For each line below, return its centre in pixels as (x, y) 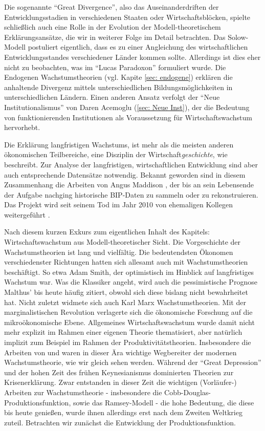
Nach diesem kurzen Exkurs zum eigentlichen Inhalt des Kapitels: (107, 232)
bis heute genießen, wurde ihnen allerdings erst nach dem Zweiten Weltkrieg (123, 412)
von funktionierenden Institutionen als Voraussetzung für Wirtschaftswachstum (128, 117)
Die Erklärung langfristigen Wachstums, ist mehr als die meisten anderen (119, 144)
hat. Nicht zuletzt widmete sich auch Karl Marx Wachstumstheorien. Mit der (125, 302)
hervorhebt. (22, 127)
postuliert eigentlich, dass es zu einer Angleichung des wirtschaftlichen (138, 47)
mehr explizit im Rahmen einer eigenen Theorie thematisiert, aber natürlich (123, 332)
